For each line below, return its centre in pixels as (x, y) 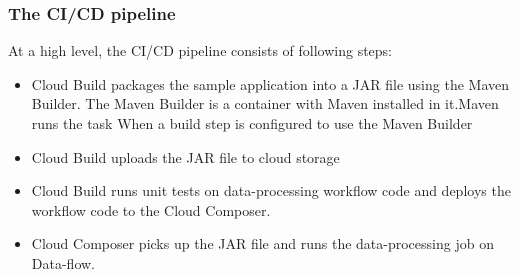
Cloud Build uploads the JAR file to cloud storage (185, 156)
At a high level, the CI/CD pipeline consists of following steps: (200, 50)
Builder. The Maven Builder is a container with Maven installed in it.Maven (265, 103)
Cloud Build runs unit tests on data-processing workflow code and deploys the (271, 190)
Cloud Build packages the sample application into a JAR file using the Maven (270, 83)
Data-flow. (63, 262)
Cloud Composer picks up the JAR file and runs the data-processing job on (262, 243)
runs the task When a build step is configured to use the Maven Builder (252, 123)
